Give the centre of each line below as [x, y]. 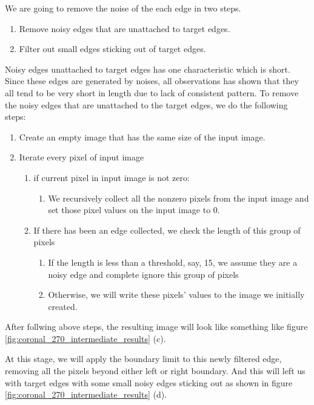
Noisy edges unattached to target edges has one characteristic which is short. [148, 69]
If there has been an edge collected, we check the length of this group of [167, 230]
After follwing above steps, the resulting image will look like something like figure [156, 327]
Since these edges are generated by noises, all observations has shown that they [152, 81]
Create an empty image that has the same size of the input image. [142, 137]
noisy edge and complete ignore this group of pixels [143, 274]
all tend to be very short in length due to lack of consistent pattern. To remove [152, 92]
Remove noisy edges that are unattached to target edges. [125, 28]
